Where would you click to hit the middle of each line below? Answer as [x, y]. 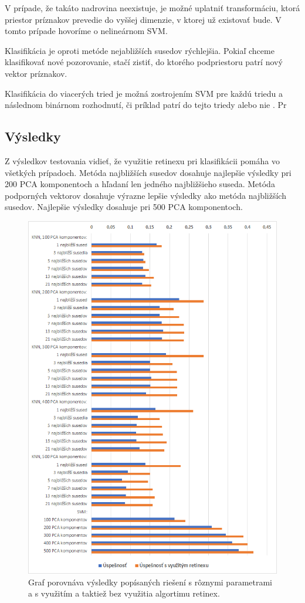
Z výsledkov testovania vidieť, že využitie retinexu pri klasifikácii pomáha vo [142, 160]
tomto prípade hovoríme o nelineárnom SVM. [86, 31]
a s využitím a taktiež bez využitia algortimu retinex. [124, 593]
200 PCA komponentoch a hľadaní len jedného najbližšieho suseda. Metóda [140, 184]
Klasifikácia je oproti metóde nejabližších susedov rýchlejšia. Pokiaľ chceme [140, 50]
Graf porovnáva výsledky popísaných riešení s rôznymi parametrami [150, 582]
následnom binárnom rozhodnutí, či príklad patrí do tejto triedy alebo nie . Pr [146, 105]
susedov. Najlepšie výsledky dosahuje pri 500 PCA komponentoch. [124, 207]
